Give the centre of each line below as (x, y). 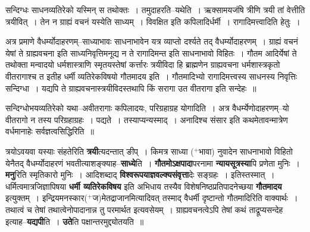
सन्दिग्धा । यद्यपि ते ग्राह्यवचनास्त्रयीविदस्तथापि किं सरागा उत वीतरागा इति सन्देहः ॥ (131, 88)
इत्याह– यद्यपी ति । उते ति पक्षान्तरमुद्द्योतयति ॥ (75, 221)
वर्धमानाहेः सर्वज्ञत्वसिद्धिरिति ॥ (50, 131)
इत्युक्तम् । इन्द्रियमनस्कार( (47, 198)
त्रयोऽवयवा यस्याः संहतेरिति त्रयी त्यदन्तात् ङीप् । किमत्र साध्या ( (100, 151)
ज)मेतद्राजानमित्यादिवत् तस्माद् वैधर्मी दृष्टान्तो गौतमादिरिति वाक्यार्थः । (195, 198)
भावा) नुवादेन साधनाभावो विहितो (246, 151)
